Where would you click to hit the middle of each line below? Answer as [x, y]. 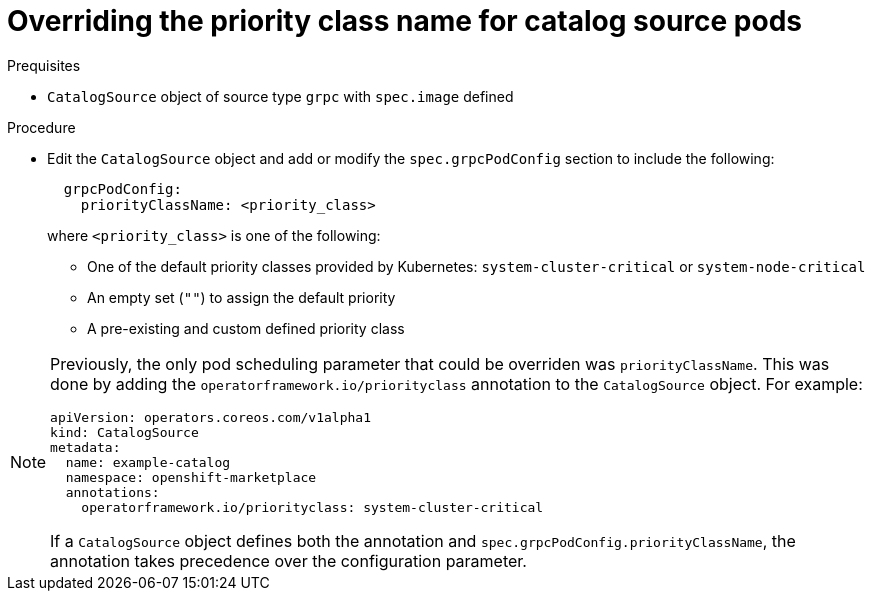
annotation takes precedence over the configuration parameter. [288, 560]
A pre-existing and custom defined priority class [246, 328]
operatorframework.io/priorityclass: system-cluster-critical [312, 507]
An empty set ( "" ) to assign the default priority [241, 297]
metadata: [85, 447]
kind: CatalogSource [124, 432]
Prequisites [44, 65]
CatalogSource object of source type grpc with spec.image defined [280, 96]
